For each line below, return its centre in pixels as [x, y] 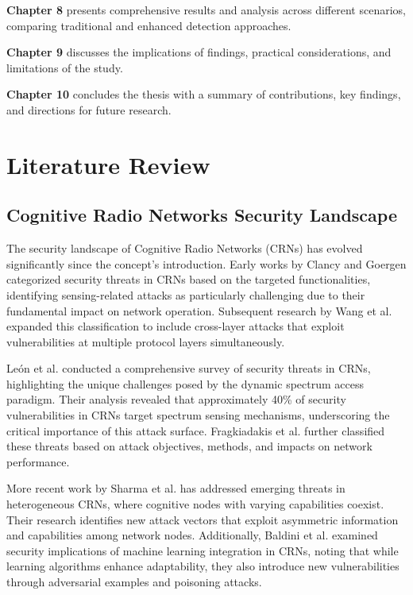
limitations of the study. [65, 67]
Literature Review [108, 164]
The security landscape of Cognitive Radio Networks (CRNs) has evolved [185, 248]
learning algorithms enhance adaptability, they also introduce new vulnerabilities [203, 566]
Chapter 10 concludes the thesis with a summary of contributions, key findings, [204, 94]
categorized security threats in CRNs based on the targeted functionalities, [189, 279]
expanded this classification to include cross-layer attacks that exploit [176, 326]
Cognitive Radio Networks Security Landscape [202, 215]
